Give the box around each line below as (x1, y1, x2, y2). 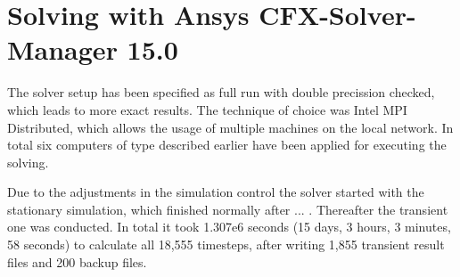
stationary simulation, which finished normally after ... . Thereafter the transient (7, 200, 448, 218)
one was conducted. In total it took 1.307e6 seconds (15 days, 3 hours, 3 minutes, (7, 217, 451, 236)
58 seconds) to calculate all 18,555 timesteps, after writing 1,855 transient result (7, 235, 445, 254)
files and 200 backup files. (7, 252, 147, 271)
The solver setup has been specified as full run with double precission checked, (7, 83, 435, 102)
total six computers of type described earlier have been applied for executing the (7, 135, 447, 154)
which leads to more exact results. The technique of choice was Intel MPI (7, 100, 407, 118)
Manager (7, 31, 118, 68)
